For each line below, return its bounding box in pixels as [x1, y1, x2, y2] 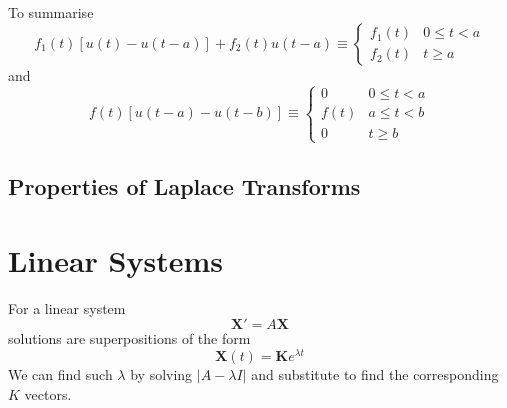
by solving [130, 363, 193, 384]
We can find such [8, 363, 113, 384]
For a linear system [8, 297, 126, 318]
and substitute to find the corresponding [251, 363, 499, 384]
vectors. [24, 383, 72, 404]
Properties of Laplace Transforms [8, 171, 361, 202]
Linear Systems [8, 239, 224, 280]
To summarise [8, 2, 94, 22]
